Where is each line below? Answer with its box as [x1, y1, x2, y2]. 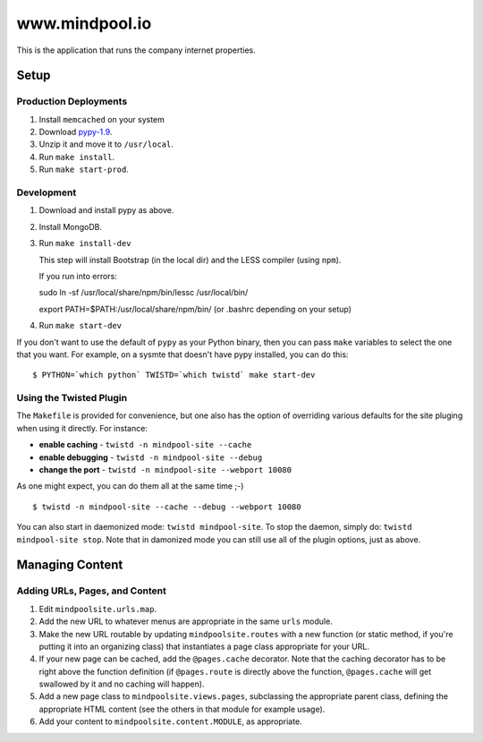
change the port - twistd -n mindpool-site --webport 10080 [38, 465, 292, 475]
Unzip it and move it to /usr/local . [38, 139, 174, 149]
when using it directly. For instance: [16, 422, 148, 433]
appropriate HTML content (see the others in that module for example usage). [38, 704, 326, 714]
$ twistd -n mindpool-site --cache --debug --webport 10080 [32, 501, 301, 512]
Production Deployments [16, 95, 128, 107]
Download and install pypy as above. [38, 205, 174, 216]
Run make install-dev [38, 238, 131, 249]
